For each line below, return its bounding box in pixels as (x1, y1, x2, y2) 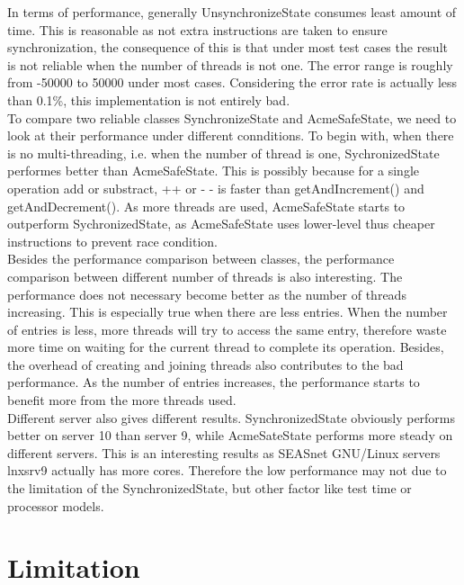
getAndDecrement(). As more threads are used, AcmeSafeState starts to (7, 196, 406, 215)
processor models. (7, 496, 104, 515)
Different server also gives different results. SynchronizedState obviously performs (7, 408, 456, 427)
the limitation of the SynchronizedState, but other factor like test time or (7, 479, 412, 498)
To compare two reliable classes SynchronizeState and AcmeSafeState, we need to (7, 108, 457, 127)
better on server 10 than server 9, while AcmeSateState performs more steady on (7, 426, 453, 445)
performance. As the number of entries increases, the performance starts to (7, 373, 420, 391)
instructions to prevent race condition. (7, 231, 219, 250)
